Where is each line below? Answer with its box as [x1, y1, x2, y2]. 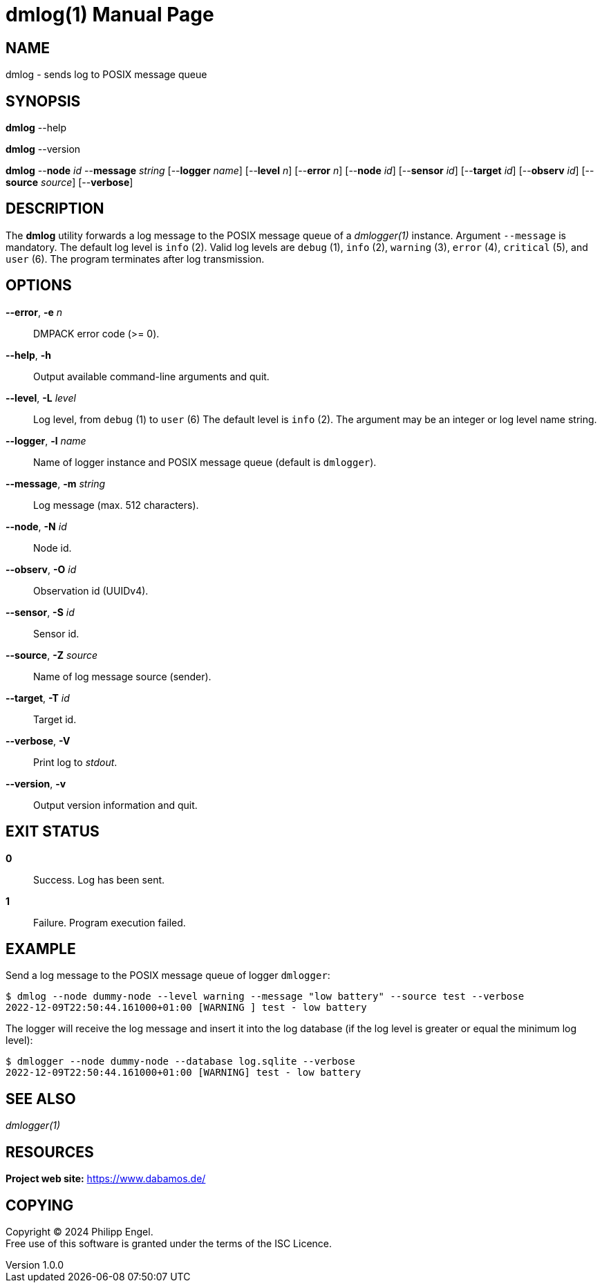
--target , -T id [6, 691, 70, 704]
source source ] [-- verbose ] [6, 176, 133, 189]
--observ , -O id [6, 563, 77, 575]
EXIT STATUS [6, 823, 100, 841]
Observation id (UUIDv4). [33, 584, 149, 597]
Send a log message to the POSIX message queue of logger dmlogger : [6, 969, 330, 982]
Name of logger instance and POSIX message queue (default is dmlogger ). [33, 456, 377, 468]
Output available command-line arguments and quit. [33, 370, 270, 382]
